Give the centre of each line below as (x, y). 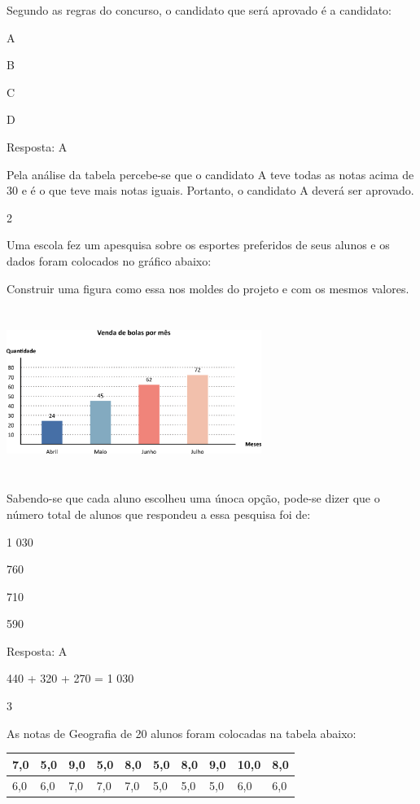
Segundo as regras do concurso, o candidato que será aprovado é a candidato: (199, 10)
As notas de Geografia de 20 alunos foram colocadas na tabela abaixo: (182, 733)
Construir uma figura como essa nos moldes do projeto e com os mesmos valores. (208, 288)
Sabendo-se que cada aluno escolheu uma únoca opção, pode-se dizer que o (193, 498)
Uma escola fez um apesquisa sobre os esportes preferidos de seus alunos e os (198, 245)
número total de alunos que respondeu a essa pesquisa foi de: (159, 514)
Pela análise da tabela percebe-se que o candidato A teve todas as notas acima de (210, 174)
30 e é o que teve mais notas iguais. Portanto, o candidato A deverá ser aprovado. (210, 190)
